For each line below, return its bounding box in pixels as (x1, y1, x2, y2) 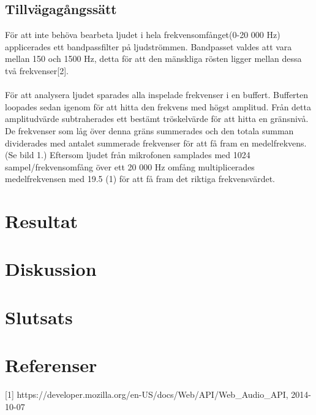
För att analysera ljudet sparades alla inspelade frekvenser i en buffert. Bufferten (5, 88, 309, 101)
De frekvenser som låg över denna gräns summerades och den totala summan (5, 124, 294, 137)
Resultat (5, 208, 78, 234)
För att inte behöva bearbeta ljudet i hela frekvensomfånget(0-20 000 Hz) (5, 28, 280, 41)
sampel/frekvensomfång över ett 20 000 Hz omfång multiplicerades (5, 160, 255, 173)
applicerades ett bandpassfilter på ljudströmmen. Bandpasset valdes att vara (5, 40, 292, 53)
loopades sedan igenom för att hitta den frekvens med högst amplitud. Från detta (5, 100, 311, 113)
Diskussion (5, 256, 97, 281)
